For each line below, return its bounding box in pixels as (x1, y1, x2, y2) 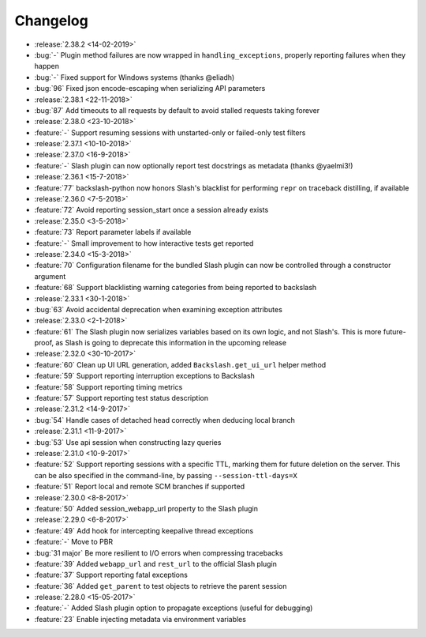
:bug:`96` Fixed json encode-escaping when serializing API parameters (34, 84, 266, 93)
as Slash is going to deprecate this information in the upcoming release (55, 338, 287, 348)
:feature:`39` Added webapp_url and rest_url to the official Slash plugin (34, 559, 278, 568)
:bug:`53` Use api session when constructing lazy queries (34, 437, 222, 447)
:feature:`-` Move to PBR (34, 537, 114, 547)
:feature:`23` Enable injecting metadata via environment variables (34, 614, 246, 624)
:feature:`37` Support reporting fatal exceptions (34, 570, 189, 580)
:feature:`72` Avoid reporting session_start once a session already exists (34, 205, 269, 215)
